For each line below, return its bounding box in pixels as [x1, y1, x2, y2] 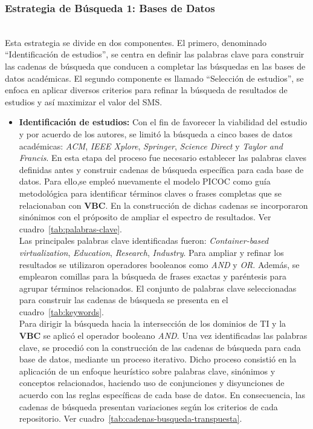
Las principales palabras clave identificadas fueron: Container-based [19, 234, 269, 247]
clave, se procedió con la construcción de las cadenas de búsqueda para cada [19, 341, 301, 353]
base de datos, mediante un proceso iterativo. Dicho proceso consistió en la [19, 353, 297, 365]
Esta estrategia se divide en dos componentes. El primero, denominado [5, 36, 266, 48]
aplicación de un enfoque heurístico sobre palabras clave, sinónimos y [19, 364, 276, 377]
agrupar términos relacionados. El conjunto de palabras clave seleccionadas [19, 281, 297, 294]
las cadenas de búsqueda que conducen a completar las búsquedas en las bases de [5, 60, 306, 72]
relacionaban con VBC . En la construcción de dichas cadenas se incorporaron [19, 198, 308, 211]
